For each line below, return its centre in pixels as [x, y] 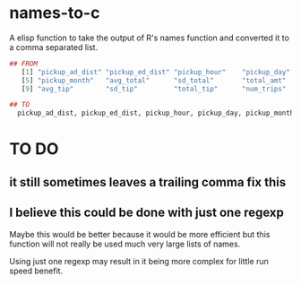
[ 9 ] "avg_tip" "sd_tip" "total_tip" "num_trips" [154, 89]
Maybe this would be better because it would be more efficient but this [140, 234]
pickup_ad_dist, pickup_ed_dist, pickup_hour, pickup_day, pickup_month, [158, 113]
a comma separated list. [54, 47]
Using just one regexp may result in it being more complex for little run [139, 261]
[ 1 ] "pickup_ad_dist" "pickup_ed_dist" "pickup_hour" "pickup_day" [156, 72]
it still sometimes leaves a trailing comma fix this [148, 182]
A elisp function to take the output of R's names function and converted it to [149, 38]
